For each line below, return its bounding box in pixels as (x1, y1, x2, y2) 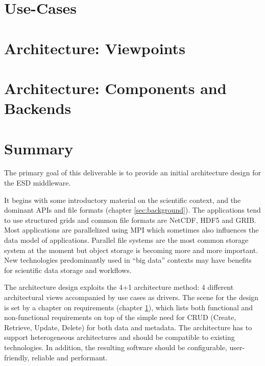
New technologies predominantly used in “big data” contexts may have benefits (4, 255, 252, 265)
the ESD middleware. (4, 177, 71, 188)
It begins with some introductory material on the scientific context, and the (4, 194, 241, 205)
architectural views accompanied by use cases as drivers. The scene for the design (4, 291, 259, 302)
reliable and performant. (32, 352, 108, 362)
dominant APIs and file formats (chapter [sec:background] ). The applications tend (4, 204, 261, 215)
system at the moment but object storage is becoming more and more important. (4, 244, 258, 255)
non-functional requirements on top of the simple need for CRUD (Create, (4, 312, 236, 323)
